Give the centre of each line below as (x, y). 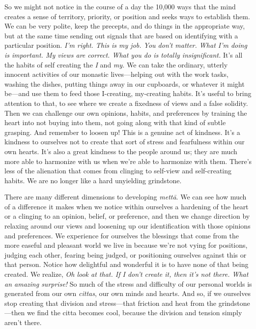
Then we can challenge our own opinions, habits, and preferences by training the (126, 113)
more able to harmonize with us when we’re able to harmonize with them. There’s (128, 161)
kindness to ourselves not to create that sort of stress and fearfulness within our (125, 142)
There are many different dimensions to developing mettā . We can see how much (126, 197)
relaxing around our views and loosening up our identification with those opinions (128, 226)
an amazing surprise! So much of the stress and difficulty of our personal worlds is (128, 283)
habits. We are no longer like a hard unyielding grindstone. (93, 180)
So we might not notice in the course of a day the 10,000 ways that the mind (120, 6)
